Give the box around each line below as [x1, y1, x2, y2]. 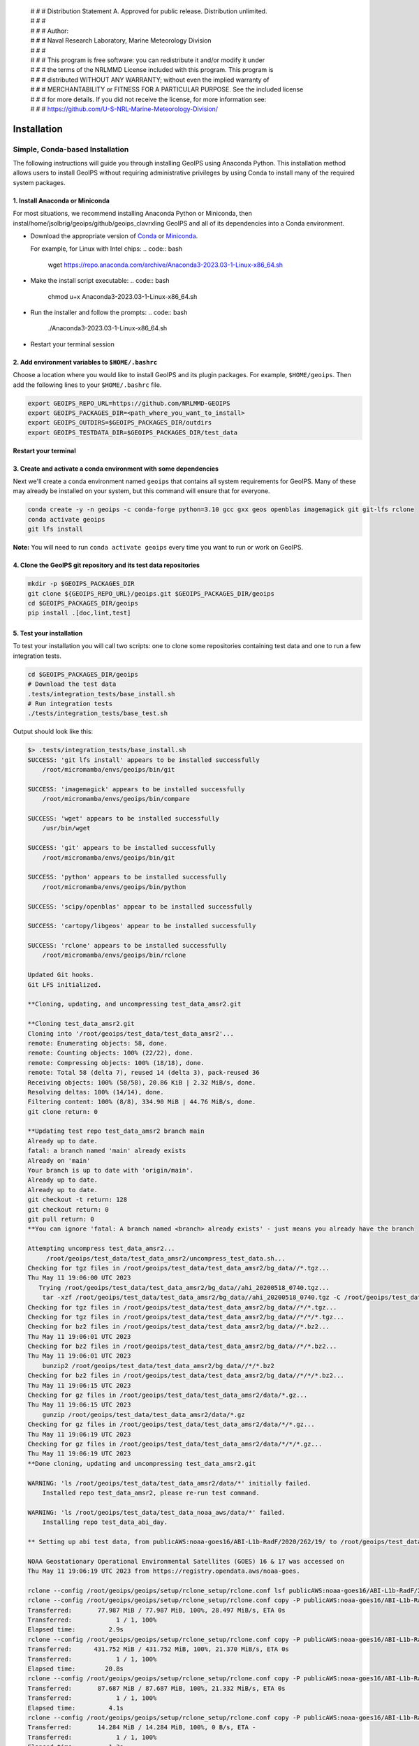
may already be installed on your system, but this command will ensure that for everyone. [13, 487, 270, 495]
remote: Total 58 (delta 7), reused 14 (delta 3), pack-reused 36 [27, 1069, 260, 1077]
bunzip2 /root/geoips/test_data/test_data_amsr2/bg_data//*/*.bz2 [42, 1362, 275, 1370]
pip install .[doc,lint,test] [27, 609, 131, 617]
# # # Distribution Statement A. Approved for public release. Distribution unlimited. [30, 7, 267, 15]
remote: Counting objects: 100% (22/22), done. [27, 1049, 193, 1057]
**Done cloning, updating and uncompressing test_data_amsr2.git [27, 1460, 256, 1467]
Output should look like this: [13, 727, 94, 736]
